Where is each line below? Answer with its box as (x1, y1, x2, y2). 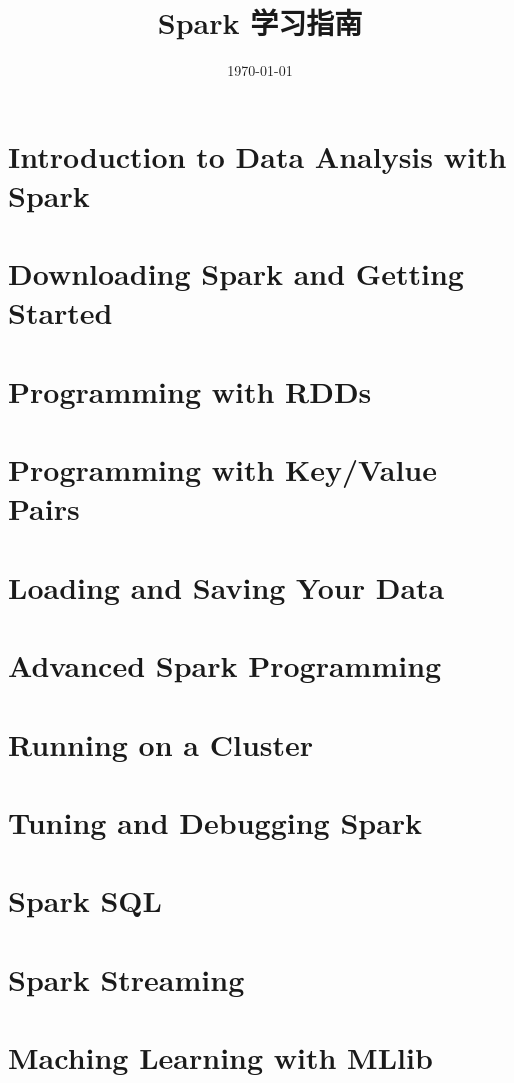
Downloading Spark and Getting (8, 253, 464, 294)
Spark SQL (8, 880, 162, 921)
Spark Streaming (8, 958, 245, 999)
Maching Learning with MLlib (8, 1037, 433, 1078)
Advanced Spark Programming (8, 645, 442, 686)
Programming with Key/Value (8, 449, 437, 490)
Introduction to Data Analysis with (8, 135, 507, 176)
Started (8, 292, 113, 333)
